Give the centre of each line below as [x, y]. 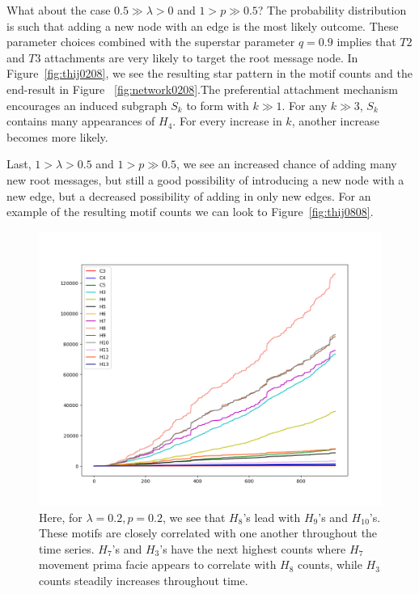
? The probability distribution [332, 10]
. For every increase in [227, 121]
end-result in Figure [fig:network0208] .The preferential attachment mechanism [202, 89]
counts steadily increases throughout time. [144, 580]
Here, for [61, 517]
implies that [366, 42]
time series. [67, 548]
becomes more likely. [57, 136]
